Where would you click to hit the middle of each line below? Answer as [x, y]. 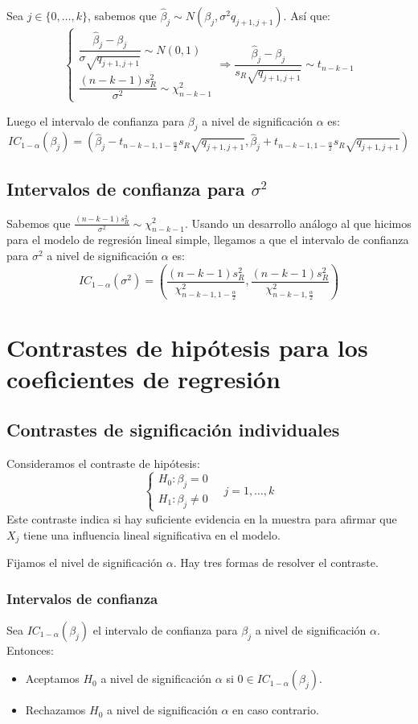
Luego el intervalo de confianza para [96, 120]
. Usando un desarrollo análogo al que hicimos [298, 223]
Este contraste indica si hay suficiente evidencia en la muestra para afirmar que [202, 518]
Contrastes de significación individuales [173, 430]
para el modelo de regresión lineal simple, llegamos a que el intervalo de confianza [208, 240]
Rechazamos [55, 710]
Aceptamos [52, 678]
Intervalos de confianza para [126, 188]
